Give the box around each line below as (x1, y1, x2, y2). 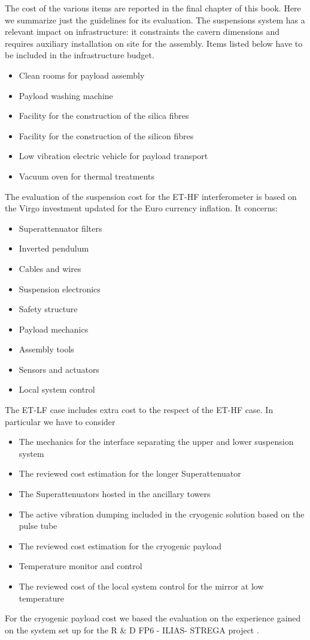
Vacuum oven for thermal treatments (19, 169, 154, 182)
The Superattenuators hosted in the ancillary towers (19, 488, 211, 500)
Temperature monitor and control (19, 560, 142, 572)
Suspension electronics (19, 282, 101, 295)
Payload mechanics (19, 322, 89, 335)
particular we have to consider (5, 415, 116, 427)
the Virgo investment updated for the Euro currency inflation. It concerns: (5, 202, 278, 214)
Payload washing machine (19, 89, 113, 101)
